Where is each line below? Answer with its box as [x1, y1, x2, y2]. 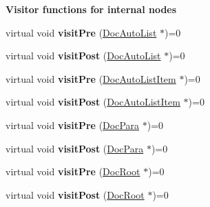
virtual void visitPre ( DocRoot [6, 164, 140, 179]
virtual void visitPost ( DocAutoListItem [6, 95, 180, 109]
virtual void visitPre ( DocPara [6, 117, 140, 132]
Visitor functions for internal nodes [6, 2, 177, 16]
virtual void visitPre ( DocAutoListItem [6, 71, 176, 86]
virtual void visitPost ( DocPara [6, 141, 144, 155]
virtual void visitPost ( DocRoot [6, 187, 145, 201]
